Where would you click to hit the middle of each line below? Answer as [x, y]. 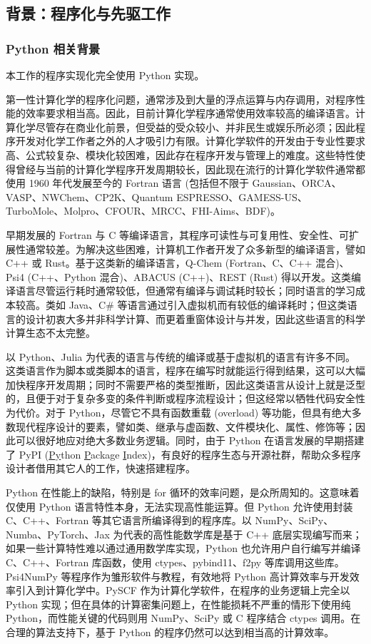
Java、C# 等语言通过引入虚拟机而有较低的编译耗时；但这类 [208, 304]
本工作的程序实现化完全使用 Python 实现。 [105, 75]
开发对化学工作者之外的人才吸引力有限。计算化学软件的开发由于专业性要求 [190, 141]
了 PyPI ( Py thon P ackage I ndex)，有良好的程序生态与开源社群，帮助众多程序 [183, 454]
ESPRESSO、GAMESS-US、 [242, 196]
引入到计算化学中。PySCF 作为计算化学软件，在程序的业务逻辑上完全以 [183, 590]
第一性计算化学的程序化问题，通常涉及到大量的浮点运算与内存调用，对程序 [181, 99]
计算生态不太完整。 [51, 333]
